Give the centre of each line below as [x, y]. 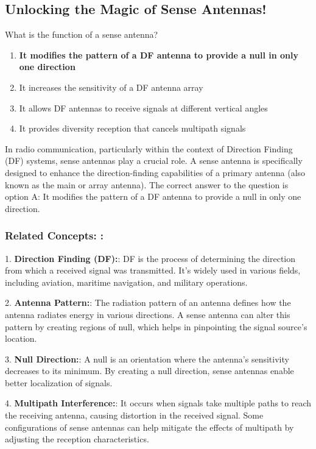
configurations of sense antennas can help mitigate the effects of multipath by [149, 427]
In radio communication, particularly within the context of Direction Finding [149, 148]
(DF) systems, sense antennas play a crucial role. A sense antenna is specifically [154, 161]
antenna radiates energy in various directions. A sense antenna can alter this [148, 314]
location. [21, 338]
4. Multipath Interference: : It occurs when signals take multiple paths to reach [158, 403]
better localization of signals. [59, 382]
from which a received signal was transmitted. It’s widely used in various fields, [153, 270]
